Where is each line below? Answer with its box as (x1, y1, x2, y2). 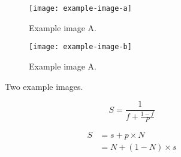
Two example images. (5, 80, 83, 92)
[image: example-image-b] (29, 43, 132, 52)
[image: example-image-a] (29, 4, 132, 13)
